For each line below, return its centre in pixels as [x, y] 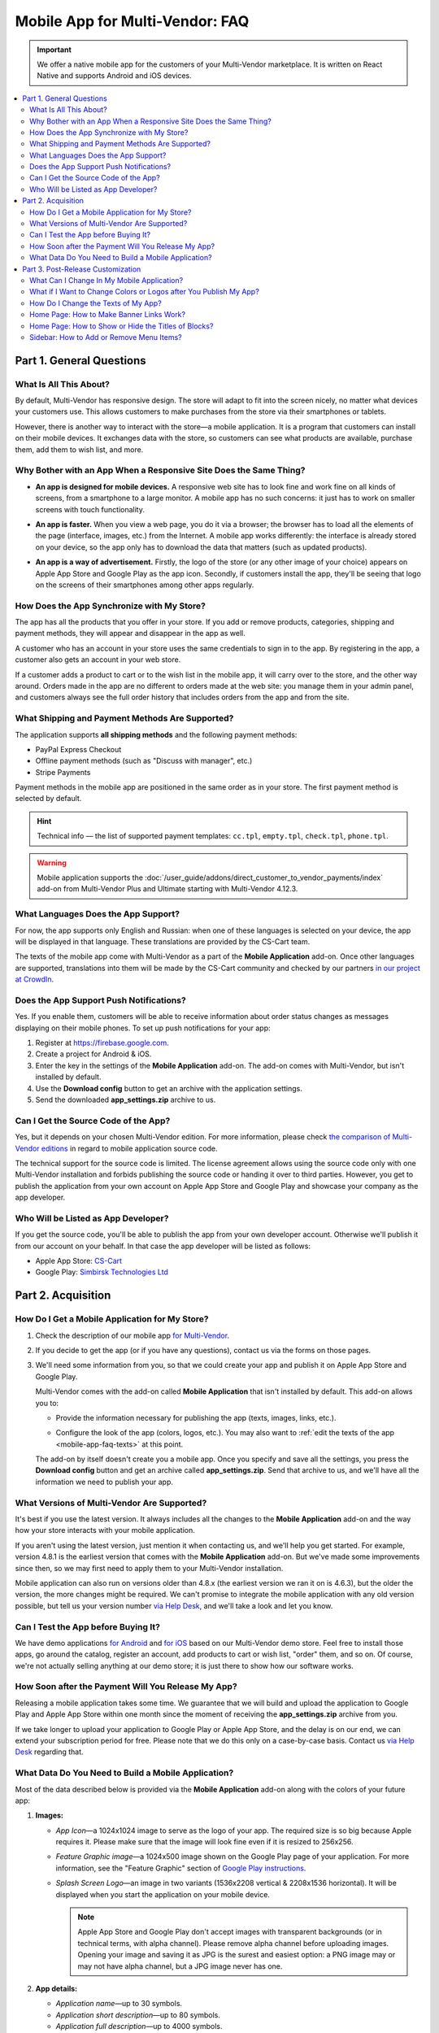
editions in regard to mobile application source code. [130, 1148]
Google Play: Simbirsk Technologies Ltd [102, 1272]
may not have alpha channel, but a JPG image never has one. [180, 1966]
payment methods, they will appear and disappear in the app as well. [130, 633]
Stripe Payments [63, 772]
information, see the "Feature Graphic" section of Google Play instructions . [181, 1868]
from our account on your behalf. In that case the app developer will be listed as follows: [163, 1246]
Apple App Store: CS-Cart [78, 1261]
